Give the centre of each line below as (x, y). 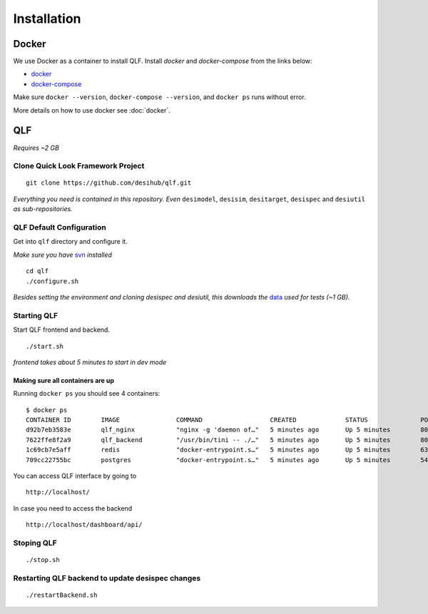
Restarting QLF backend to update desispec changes (107, 578)
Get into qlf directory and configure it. (70, 242)
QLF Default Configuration (60, 227)
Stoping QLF (35, 543)
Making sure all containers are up (63, 380)
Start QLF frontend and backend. (62, 330)
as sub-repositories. (43, 209)
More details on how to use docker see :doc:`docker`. (92, 110)
